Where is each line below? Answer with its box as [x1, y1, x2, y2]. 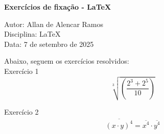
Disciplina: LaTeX [4, 29, 61, 39]
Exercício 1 [4, 65, 39, 76]
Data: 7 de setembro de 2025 [4, 38, 94, 49]
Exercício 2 [4, 106, 39, 117]
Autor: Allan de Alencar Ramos [4, 18, 104, 29]
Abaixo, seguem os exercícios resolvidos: [4, 56, 129, 66]
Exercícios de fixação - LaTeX [4, 2, 111, 12]
